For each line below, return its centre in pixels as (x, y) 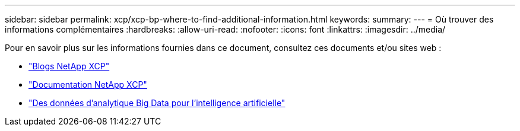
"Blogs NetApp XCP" (69, 66)
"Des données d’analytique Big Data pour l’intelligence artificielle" (157, 103)
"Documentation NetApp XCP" (88, 84)
